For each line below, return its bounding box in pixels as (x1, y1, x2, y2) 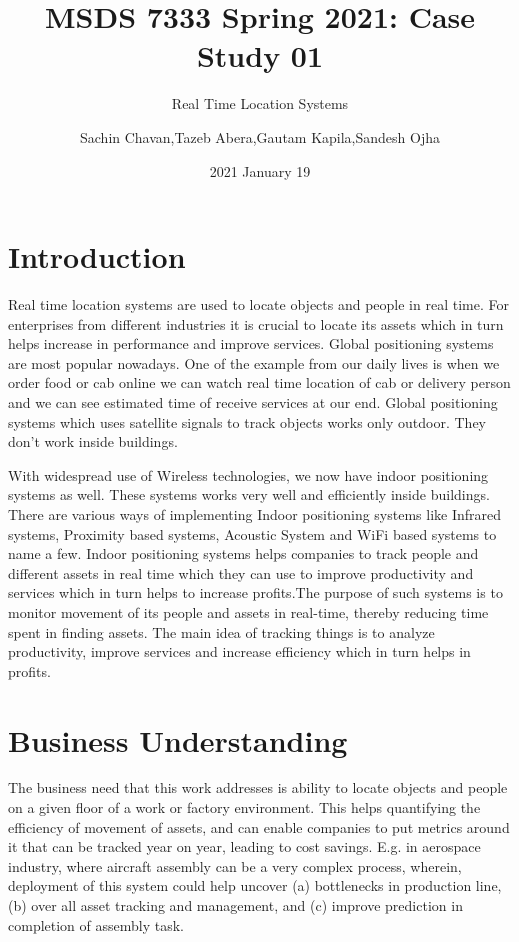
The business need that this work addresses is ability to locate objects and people (8, 777, 508, 798)
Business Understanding (8, 719, 348, 760)
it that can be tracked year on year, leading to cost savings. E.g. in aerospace (8, 836, 481, 857)
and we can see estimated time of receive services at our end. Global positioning (8, 392, 498, 412)
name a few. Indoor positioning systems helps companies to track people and (8, 543, 479, 564)
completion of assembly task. (8, 914, 184, 935)
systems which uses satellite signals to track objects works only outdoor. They (8, 411, 487, 432)
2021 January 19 (209, 160, 311, 181)
